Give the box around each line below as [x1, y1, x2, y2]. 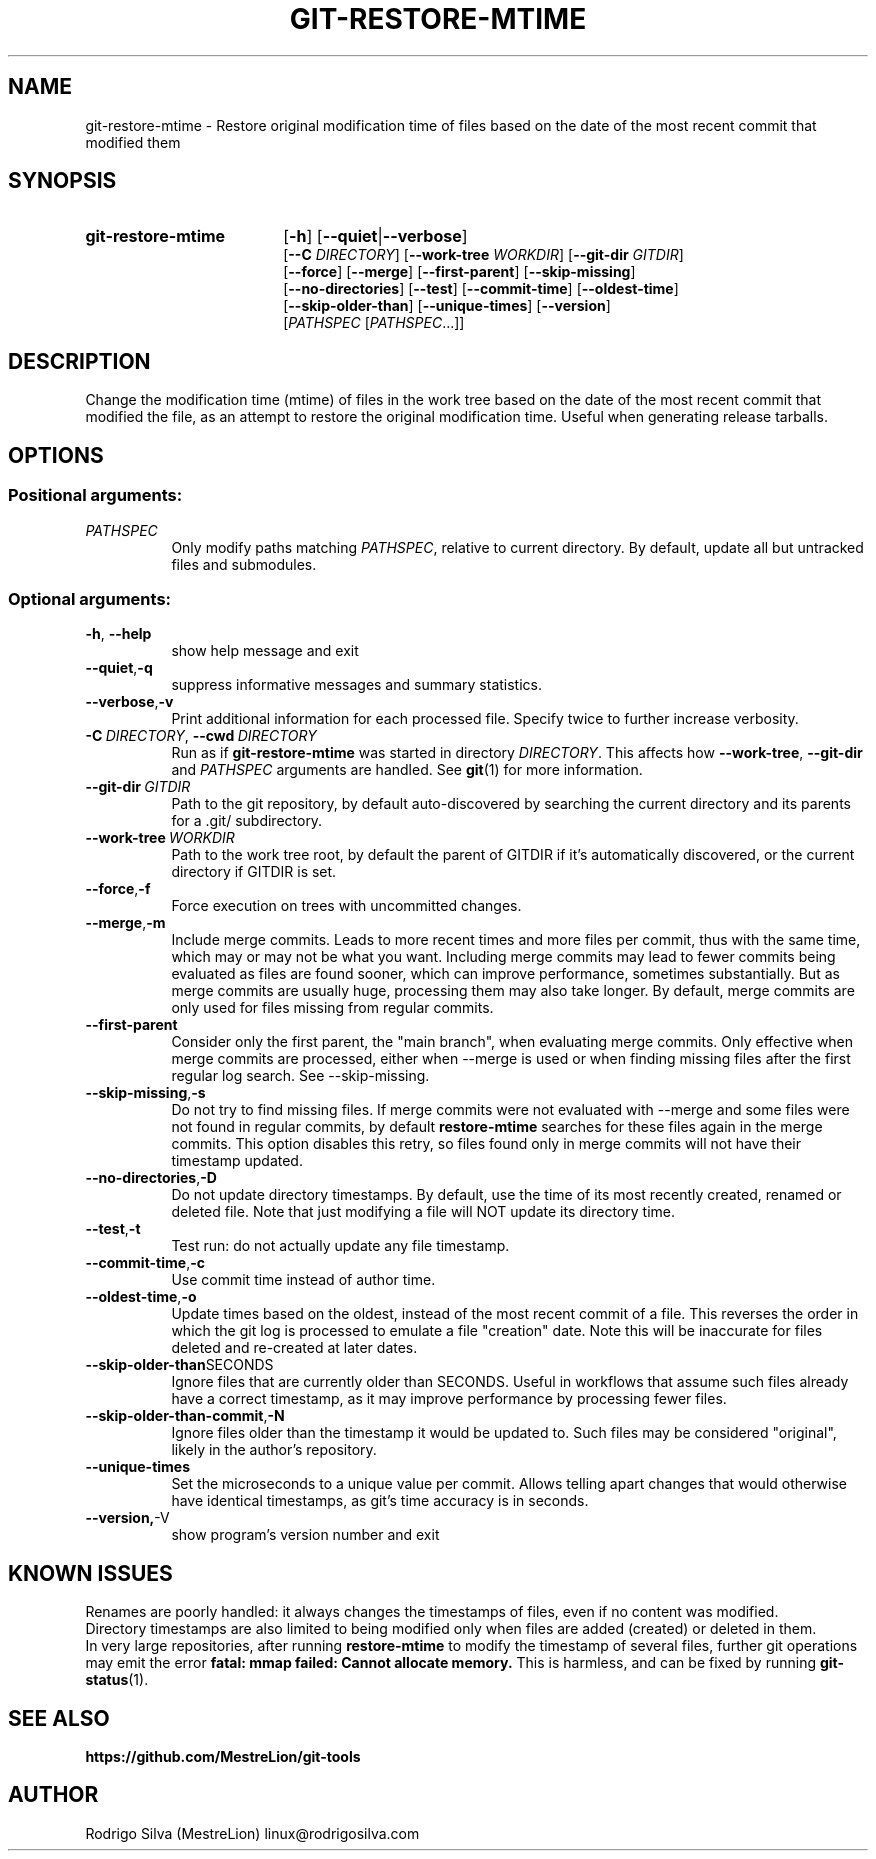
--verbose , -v [85, 693, 174, 711]
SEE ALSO [8, 1705, 110, 1731]
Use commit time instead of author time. [171, 1271, 436, 1289]
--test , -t [85, 1220, 141, 1238]
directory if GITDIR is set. [171, 863, 337, 881]
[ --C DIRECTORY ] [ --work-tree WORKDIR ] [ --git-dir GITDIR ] [283, 246, 684, 264]
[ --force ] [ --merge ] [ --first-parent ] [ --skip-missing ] [283, 263, 636, 281]
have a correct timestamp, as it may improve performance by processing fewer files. [171, 1390, 727, 1408]
